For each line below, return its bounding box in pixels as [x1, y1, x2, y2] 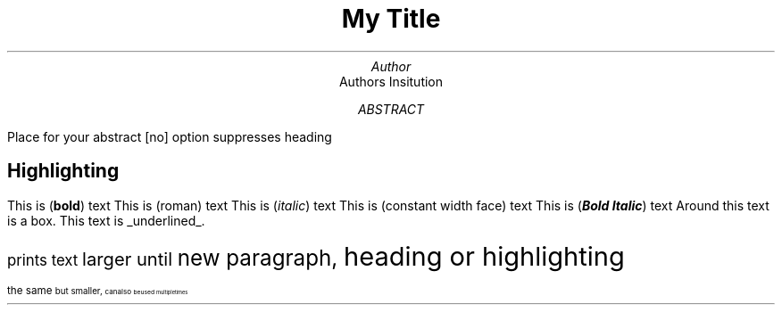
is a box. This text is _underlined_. [7, 212, 205, 228]
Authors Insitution [338, 73, 444, 89]
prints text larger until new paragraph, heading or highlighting [7, 240, 625, 272]
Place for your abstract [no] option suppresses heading [7, 128, 332, 144]
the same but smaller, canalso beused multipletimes [7, 283, 188, 297]
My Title [341, 4, 441, 34]
